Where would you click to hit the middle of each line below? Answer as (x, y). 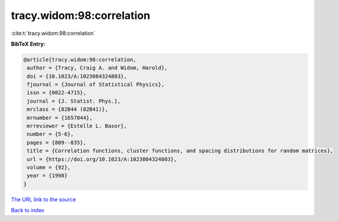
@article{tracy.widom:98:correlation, (80, 60)
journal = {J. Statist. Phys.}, (74, 101)
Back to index (28, 210)
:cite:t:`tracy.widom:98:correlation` (53, 33)
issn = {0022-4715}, (57, 93)
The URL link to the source (44, 199)
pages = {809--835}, (57, 142)
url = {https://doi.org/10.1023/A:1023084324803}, (102, 159)
